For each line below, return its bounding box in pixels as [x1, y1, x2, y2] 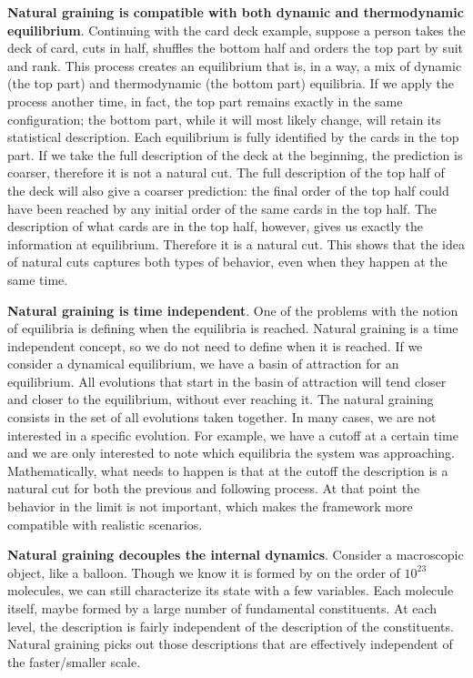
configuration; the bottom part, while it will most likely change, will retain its [7, 109, 441, 128]
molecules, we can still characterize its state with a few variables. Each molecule [7, 581, 454, 600]
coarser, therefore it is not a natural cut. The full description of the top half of [7, 163, 445, 182]
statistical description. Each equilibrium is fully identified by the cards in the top [7, 127, 459, 147]
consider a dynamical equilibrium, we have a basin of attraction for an [7, 354, 399, 373]
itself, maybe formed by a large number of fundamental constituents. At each [7, 599, 438, 617]
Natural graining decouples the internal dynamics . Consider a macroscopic [7, 545, 464, 564]
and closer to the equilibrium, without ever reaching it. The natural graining [7, 390, 434, 409]
